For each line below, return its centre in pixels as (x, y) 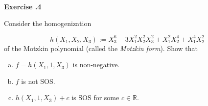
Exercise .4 (23, 6)
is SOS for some (95, 97)
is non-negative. (96, 65)
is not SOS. (38, 81)
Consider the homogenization (48, 23)
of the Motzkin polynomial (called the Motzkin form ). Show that (101, 48)
